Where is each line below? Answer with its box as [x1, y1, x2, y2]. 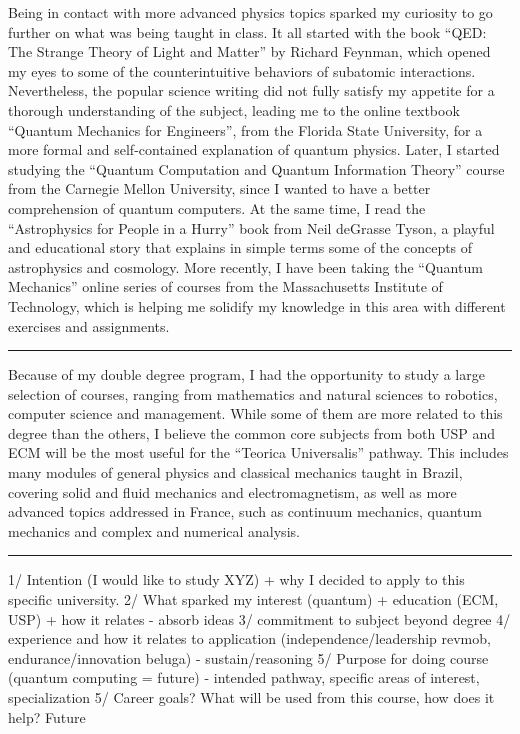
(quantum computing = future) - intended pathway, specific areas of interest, [8, 667, 480, 688]
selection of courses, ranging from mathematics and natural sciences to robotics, [8, 383, 498, 404]
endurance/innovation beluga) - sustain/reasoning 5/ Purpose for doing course [8, 647, 489, 668]
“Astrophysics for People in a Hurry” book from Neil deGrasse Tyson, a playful [8, 217, 495, 238]
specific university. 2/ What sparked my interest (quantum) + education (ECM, [8, 589, 499, 610]
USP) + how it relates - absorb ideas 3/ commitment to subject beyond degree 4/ [8, 608, 511, 629]
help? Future [8, 706, 86, 727]
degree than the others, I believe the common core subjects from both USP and [8, 422, 496, 443]
